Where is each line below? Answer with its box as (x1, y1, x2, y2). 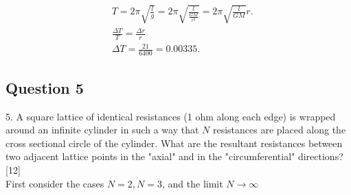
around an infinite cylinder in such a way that (5, 122, 199, 137)
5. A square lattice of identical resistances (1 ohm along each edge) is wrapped (5, 109, 336, 123)
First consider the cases (5, 176, 104, 190)
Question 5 (5, 77, 84, 98)
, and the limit (161, 176, 223, 190)
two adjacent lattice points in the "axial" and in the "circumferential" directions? (5, 149, 343, 164)
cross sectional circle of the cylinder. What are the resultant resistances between (5, 135, 343, 150)
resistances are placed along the (212, 122, 346, 137)
